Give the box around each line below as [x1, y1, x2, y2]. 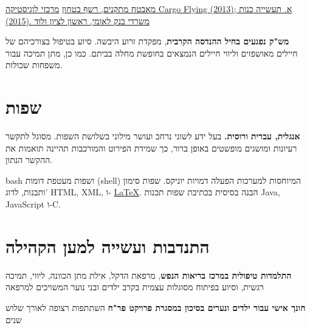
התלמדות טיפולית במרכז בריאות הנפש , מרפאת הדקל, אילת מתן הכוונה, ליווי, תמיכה [5, 268, 292, 281]
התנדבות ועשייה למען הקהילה [5, 233, 210, 258]
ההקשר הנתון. [5, 153, 53, 166]
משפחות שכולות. [5, 58, 63, 71]
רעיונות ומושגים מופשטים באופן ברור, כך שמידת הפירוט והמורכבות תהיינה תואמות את [5, 141, 297, 154]
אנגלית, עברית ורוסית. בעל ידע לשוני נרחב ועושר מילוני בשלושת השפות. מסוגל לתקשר [5, 130, 300, 142]
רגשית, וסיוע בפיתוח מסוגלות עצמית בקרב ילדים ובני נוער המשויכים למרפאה [5, 281, 264, 293]
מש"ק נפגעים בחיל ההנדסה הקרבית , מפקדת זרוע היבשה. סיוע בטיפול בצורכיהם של [5, 35, 289, 47]
